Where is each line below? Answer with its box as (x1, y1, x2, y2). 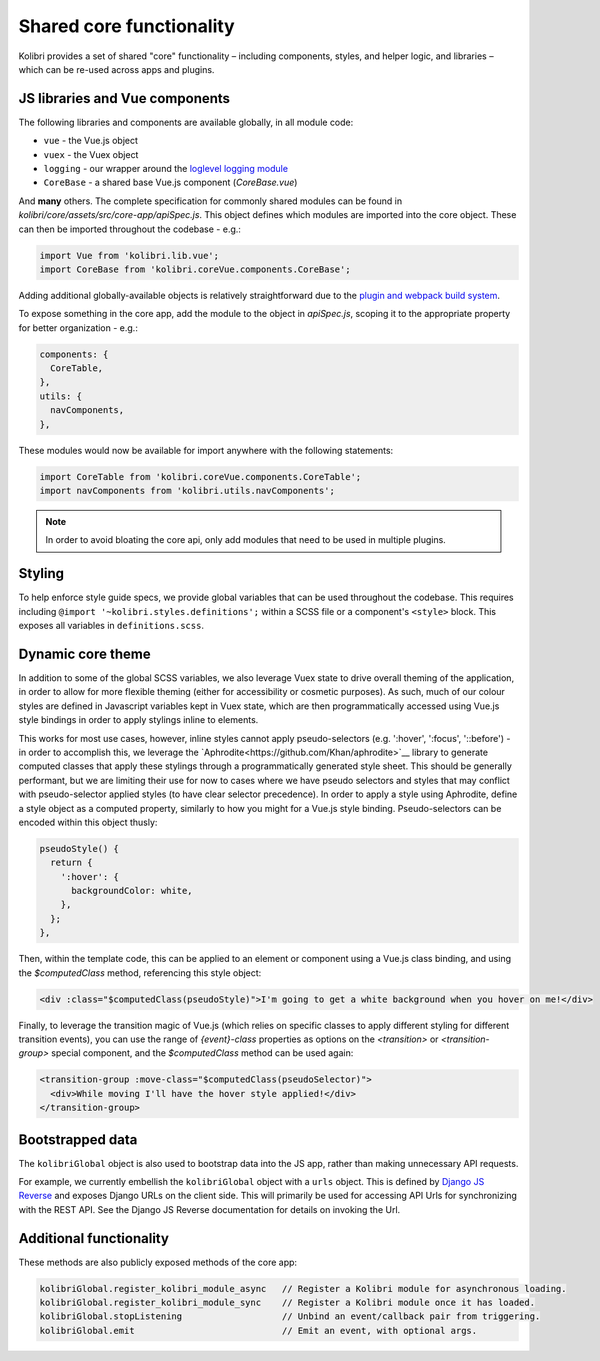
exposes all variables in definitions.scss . (18, 620, 205, 632)
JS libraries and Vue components (18, 90, 230, 107)
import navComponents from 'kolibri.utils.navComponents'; (39, 485, 335, 497)
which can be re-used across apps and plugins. (18, 63, 215, 75)
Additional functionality (18, 1230, 170, 1247)
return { (50, 857, 93, 869)
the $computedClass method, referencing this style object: (18, 966, 262, 979)
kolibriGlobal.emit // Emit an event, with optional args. (39, 1325, 478, 1336)
